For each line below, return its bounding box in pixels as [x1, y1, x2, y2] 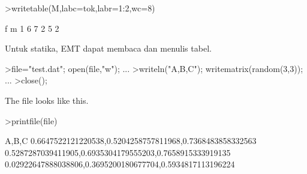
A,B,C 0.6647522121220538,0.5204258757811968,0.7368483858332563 [5, 134, 257, 147]
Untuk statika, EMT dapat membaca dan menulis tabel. [5, 42, 212, 55]
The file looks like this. [5, 94, 89, 106]
